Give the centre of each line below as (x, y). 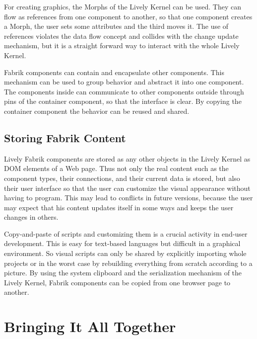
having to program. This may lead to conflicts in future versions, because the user (128, 198)
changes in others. (31, 217)
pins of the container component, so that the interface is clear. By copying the (123, 101)
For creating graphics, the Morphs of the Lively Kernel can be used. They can (123, 6)
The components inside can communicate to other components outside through (124, 91)
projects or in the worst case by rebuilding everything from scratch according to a (128, 263)
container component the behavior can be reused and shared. (97, 111)
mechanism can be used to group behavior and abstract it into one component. (124, 82)
